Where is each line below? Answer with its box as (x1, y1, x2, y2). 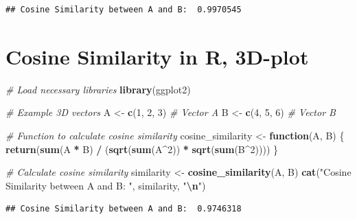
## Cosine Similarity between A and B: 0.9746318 (5, 204, 242, 214)
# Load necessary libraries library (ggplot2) (5, 82, 191, 96)
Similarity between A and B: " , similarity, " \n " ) (5, 178, 206, 192)
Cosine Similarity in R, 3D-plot (5, 42, 309, 70)
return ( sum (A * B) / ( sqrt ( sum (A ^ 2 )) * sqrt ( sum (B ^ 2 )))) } (5, 141, 279, 156)
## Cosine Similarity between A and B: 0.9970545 (5, 5, 242, 14)
